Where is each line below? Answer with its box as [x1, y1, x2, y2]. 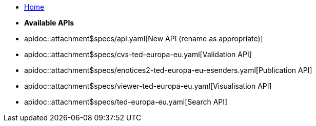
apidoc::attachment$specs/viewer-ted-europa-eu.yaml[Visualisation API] [24, 82, 272, 90]
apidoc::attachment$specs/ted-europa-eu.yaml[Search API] [24, 97, 228, 106]
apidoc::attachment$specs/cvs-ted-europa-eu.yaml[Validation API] [24, 50, 252, 59]
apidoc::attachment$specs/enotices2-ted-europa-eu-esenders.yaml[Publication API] [24, 66, 312, 74]
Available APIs [24, 18, 74, 27]
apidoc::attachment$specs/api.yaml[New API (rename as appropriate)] [24, 34, 263, 43]
